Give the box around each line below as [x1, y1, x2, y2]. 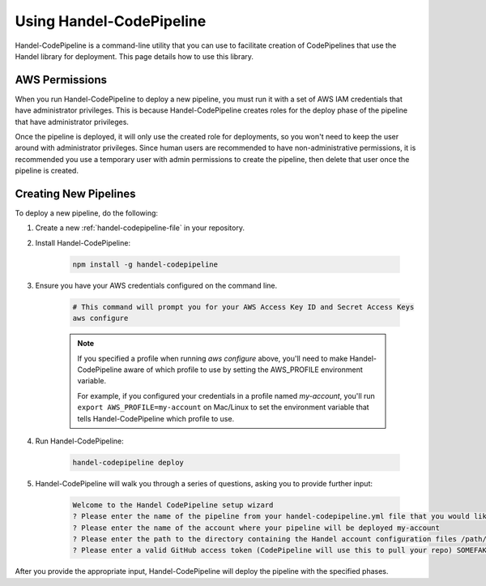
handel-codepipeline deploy [72, 458, 184, 467]
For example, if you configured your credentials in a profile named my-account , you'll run [77, 391, 376, 400]
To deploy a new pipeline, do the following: [15, 208, 158, 218]
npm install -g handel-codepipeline [72, 259, 219, 269]
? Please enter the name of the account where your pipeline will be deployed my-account [72, 523, 441, 533]
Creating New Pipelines [15, 187, 137, 200]
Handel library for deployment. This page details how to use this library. [15, 51, 254, 61]
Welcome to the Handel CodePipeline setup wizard [72, 500, 274, 510]
